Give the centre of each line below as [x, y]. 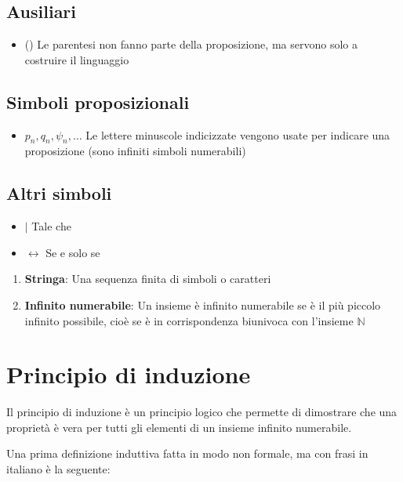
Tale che [51, 226]
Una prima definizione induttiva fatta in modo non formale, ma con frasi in [187, 453]
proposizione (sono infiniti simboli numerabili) [135, 151]
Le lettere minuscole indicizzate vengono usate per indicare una [238, 134]
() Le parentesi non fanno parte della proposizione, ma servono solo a [191, 44]
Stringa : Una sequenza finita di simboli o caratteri [148, 279]
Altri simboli [59, 193]
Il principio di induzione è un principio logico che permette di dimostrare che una [202, 412]
